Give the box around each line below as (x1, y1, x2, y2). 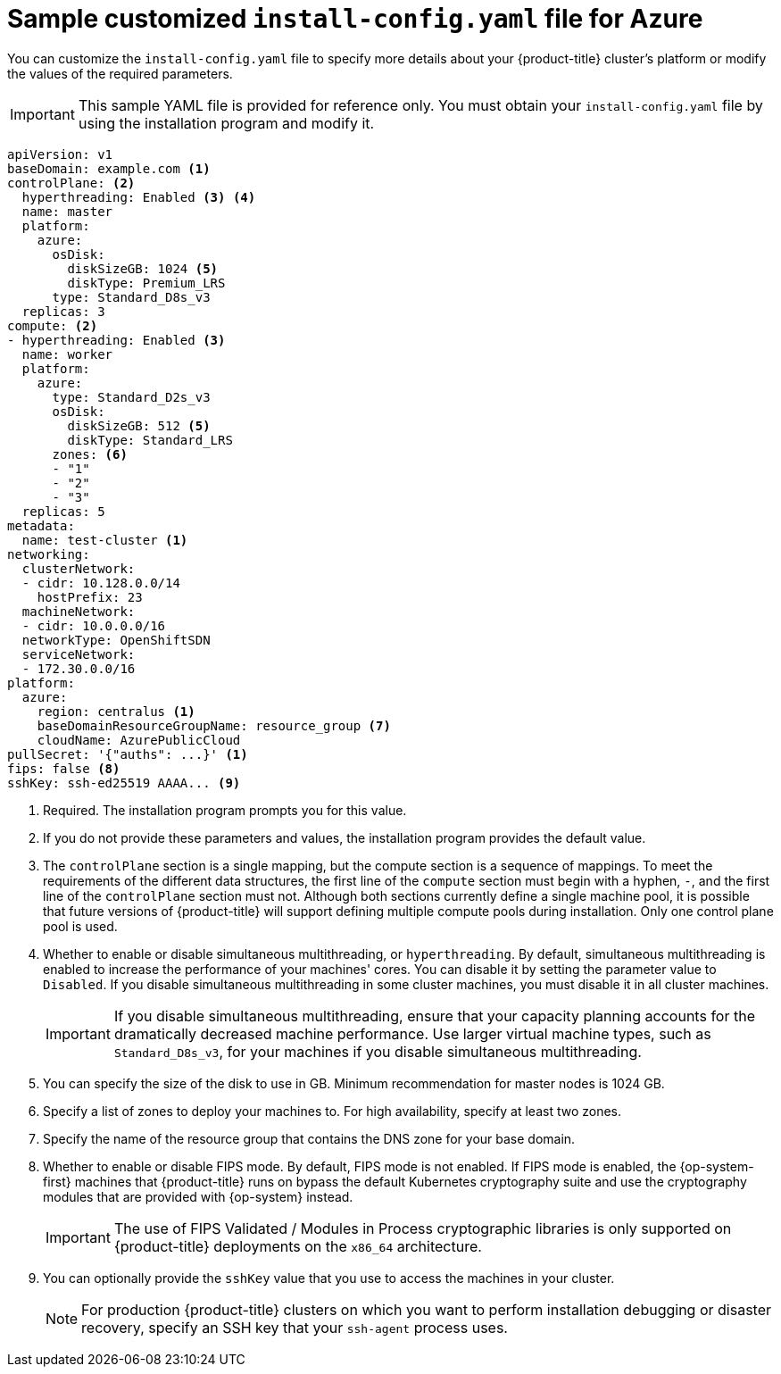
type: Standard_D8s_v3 (52, 289, 211, 304)
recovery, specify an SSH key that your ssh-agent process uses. (81, 1318, 508, 1337)
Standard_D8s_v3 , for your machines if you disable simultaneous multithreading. (113, 1042, 642, 1061)
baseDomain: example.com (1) (7, 161, 211, 176)
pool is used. (43, 918, 118, 934)
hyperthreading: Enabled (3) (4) (21, 189, 256, 204)
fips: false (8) (7, 761, 120, 776)
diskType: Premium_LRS (67, 275, 226, 290)
